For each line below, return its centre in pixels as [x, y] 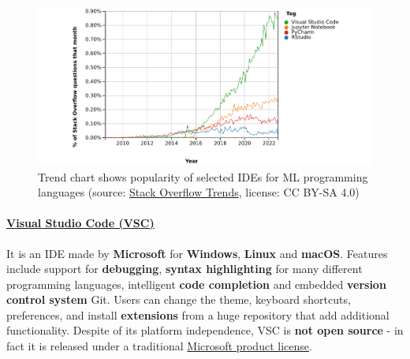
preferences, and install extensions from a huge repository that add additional [198, 314]
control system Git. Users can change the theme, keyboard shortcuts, [179, 299]
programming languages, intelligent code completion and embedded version [196, 284]
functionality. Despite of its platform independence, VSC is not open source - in [205, 330]
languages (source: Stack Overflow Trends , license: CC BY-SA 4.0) [199, 192]
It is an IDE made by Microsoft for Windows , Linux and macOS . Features [197, 253]
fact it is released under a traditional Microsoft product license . [159, 346]
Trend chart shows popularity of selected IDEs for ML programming [203, 176]
